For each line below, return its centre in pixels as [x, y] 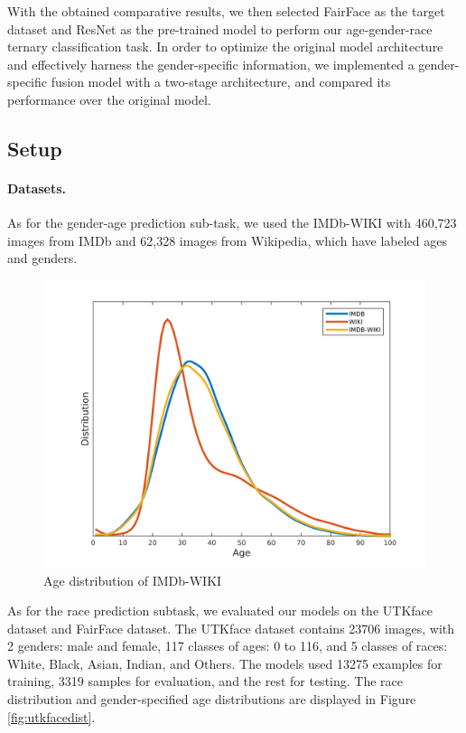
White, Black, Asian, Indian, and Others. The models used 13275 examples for [225, 663]
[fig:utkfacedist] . [51, 716]
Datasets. [37, 188]
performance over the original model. [109, 99]
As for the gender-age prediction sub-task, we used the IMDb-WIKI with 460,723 [232, 223]
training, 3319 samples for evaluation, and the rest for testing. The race [205, 681]
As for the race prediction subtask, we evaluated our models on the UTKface [220, 611]
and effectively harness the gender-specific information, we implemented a [211, 64]
